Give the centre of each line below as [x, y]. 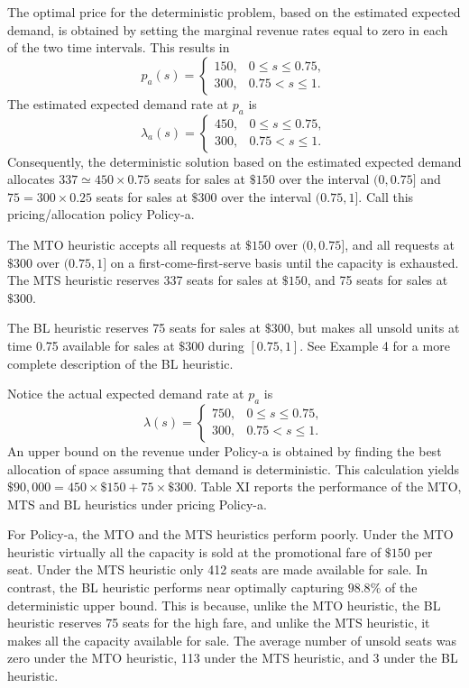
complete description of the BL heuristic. [120, 363]
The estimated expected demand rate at [118, 103]
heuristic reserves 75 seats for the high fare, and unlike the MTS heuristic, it [219, 623]
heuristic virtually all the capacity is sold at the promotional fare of [194, 551]
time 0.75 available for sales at [91, 345]
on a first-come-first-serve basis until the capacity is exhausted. [285, 262]
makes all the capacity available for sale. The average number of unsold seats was [232, 640]
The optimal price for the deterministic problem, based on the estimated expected [234, 12]
